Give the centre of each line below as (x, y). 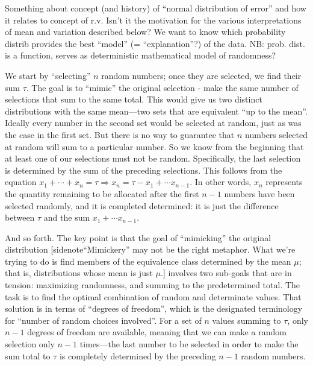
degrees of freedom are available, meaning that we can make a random (157, 332)
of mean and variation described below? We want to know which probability (145, 32)
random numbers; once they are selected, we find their (201, 75)
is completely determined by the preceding (138, 355)
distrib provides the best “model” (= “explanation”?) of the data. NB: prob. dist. (155, 43)
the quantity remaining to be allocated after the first (102, 193)
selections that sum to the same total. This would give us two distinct (134, 99)
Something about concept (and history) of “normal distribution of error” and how (156, 8)
